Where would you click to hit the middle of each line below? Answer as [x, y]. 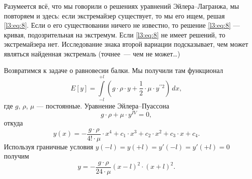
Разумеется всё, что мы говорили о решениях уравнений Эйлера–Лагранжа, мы [122, 6]
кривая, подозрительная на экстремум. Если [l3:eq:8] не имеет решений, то [115, 34]
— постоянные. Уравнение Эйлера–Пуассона [103, 106]
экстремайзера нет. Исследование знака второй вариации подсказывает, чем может [126, 44]
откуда [13, 122]
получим [17, 156]
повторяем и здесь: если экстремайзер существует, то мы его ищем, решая [114, 15]
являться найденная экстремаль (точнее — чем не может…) [92, 53]
